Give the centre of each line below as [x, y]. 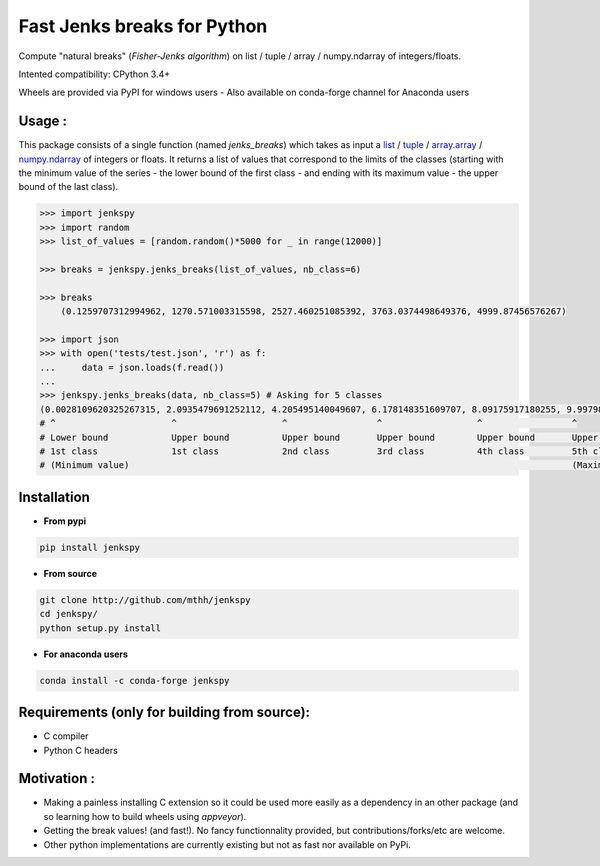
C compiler [66, 736]
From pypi [65, 521]
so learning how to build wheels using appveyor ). [145, 816]
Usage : [43, 121]
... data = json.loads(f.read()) [132, 367]
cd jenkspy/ [69, 614]
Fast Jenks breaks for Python [143, 26]
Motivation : [56, 778]
